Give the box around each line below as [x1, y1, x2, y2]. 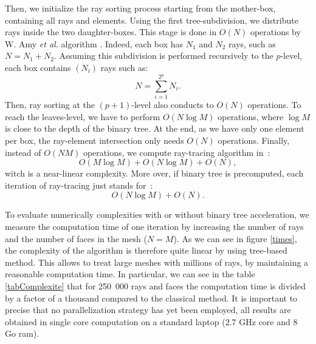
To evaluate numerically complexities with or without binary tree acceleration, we [5, 208, 309, 221]
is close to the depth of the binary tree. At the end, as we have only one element [5, 122, 304, 135]
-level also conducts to [131, 98, 214, 111]
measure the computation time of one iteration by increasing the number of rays [5, 220, 304, 232]
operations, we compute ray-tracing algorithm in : [83, 146, 270, 158]
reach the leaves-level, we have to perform [5, 110, 160, 123]
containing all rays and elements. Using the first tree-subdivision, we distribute [5, 13, 298, 26]
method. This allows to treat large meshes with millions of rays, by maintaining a [5, 255, 309, 268]
